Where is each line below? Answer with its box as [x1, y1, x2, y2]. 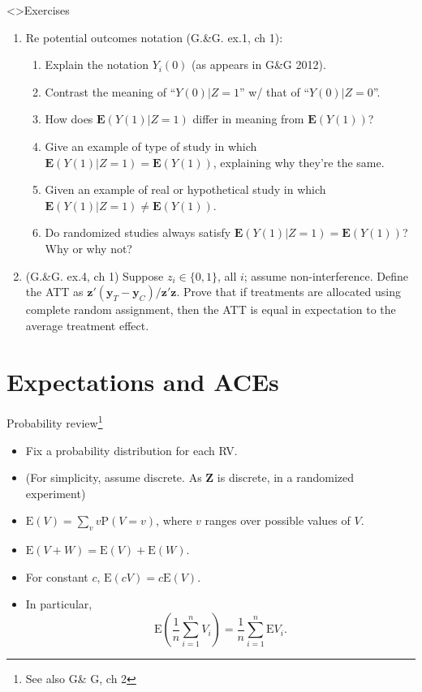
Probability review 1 [6, 412, 103, 432]
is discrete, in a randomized [217, 469, 355, 486]
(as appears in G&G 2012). [192, 56, 326, 73]
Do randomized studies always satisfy [45, 224, 231, 241]
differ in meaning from [192, 110, 304, 127]
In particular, [25, 595, 93, 612]
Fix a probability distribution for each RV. [25, 441, 238, 458]
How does [45, 110, 93, 127]
